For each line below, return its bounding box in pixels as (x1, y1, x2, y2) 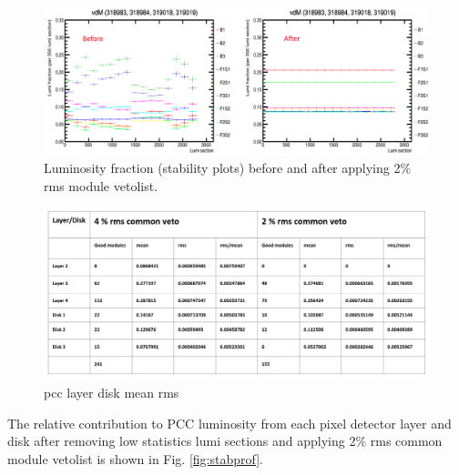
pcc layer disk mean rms (44, 382, 179, 401)
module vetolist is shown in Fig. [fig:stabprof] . (7, 449, 263, 468)
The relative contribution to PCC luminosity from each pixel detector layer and (7, 413, 452, 432)
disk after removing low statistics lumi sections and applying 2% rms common (7, 431, 443, 450)
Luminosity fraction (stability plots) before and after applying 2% (44, 157, 412, 177)
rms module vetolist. (44, 176, 158, 195)
